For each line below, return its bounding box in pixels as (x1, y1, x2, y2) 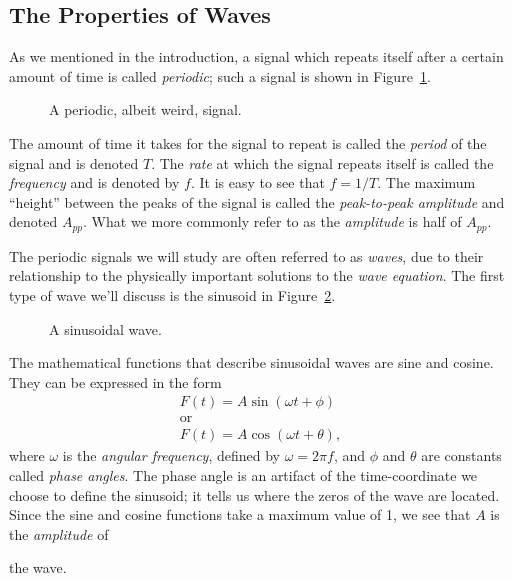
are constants (421, 445, 502, 466)
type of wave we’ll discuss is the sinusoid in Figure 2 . (9, 285, 336, 305)
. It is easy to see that (190, 172, 325, 193)
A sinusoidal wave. (49, 318, 162, 339)
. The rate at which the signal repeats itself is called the (151, 152, 494, 173)
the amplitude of (9, 523, 109, 544)
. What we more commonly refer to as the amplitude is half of (83, 211, 462, 232)
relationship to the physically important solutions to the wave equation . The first (9, 265, 505, 286)
